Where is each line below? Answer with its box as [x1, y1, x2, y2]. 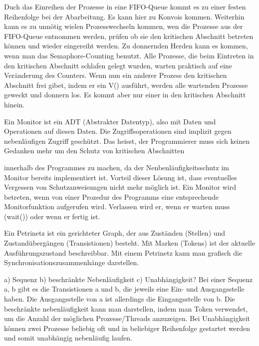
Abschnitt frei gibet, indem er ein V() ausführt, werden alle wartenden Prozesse [4, 79, 248, 90]
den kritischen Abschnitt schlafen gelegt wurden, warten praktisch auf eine [4, 60, 233, 70]
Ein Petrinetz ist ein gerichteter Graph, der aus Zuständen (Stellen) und [4, 228, 226, 238]
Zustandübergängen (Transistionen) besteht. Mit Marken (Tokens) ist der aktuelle [4, 238, 256, 248]
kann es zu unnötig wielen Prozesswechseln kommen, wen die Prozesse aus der [4, 21, 243, 31]
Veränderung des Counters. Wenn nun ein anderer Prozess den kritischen [4, 70, 227, 80]
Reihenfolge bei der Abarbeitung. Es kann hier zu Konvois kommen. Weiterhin [4, 11, 245, 21]
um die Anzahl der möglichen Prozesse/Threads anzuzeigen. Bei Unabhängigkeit [4, 313, 251, 324]
